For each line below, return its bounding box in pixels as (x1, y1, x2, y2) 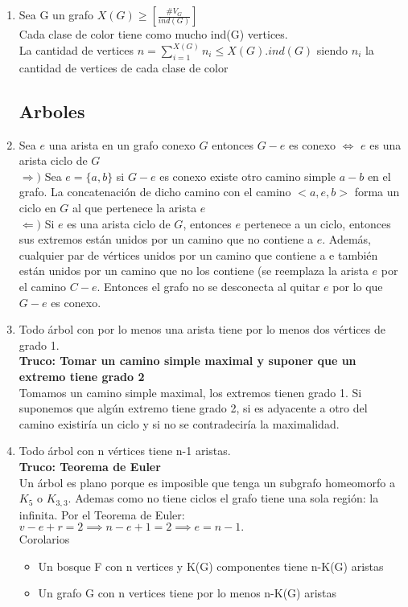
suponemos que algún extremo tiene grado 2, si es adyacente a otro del (19, 400, 368, 416)
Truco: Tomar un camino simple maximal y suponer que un (19, 352, 356, 369)
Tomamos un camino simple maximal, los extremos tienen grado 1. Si (19, 383, 362, 400)
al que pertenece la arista (72, 199, 197, 215)
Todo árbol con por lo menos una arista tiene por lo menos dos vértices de (19, 321, 385, 338)
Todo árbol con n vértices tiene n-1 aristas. (19, 442, 231, 459)
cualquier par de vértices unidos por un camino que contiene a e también (19, 246, 378, 263)
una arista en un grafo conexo (48, 136, 196, 153)
